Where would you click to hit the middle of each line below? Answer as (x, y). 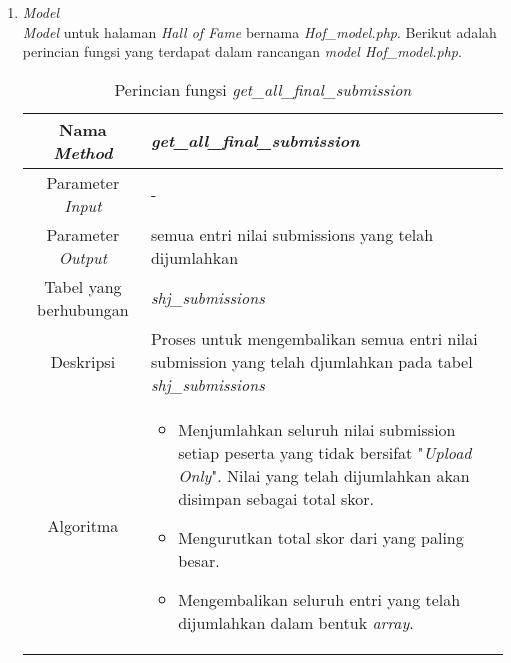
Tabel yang (83, 286)
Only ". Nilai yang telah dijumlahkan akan (324, 475)
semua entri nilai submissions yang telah (292, 234)
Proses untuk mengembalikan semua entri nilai (314, 338)
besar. (199, 560)
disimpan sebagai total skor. (276, 498)
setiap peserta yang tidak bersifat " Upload (325, 452)
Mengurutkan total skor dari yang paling (321, 537)
